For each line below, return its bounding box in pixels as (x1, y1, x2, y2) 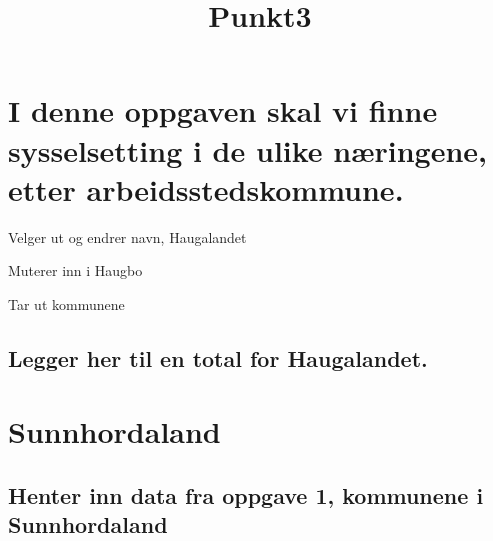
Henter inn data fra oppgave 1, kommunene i (8, 480, 484, 511)
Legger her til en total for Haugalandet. (8, 342, 428, 373)
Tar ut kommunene (8, 293, 125, 314)
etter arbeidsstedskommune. (8, 168, 404, 209)
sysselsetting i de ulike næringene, (8, 129, 488, 170)
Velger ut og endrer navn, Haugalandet (8, 226, 247, 247)
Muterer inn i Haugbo (8, 260, 143, 281)
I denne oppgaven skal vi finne (8, 90, 438, 131)
